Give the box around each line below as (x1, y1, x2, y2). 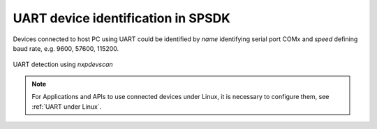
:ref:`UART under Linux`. (31, 102, 102, 111)
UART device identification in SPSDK (13, 10, 230, 26)
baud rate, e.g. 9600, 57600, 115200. (13, 44, 119, 52)
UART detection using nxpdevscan (13, 60, 113, 69)
